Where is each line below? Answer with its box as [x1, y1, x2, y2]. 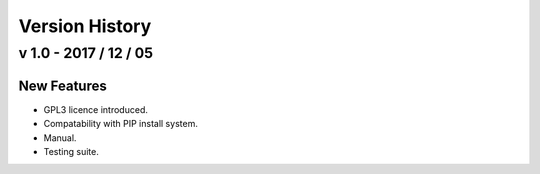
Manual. [43, 131, 77, 144]
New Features [18, 77, 107, 94]
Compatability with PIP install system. [43, 118, 199, 130]
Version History [18, 15, 152, 37]
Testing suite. [43, 145, 99, 157]
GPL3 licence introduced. [43, 103, 149, 115]
